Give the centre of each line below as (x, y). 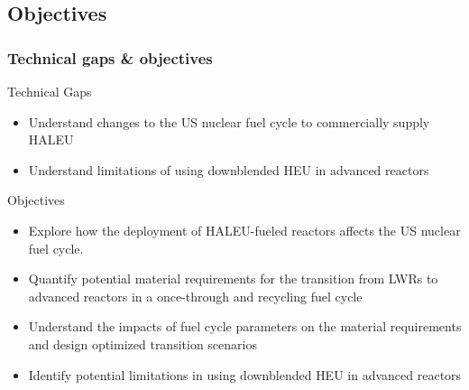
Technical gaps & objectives (110, 57)
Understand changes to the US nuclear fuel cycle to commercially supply (229, 121)
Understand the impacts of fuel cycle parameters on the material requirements (245, 326)
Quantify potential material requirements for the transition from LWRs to (233, 279)
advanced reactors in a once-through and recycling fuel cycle (195, 296)
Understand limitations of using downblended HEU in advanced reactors (229, 169)
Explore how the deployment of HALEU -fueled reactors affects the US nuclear (244, 230)
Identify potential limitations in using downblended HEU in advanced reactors (245, 374)
